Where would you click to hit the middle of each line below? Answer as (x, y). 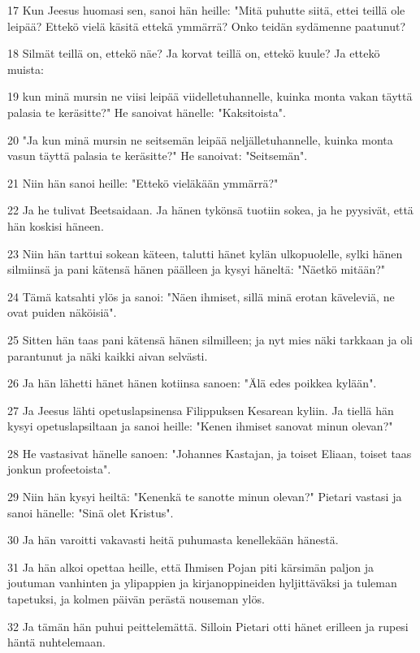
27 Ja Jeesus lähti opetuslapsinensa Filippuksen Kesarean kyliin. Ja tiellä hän (201, 410)
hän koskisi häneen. (56, 225)
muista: (26, 69)
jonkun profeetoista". (59, 469)
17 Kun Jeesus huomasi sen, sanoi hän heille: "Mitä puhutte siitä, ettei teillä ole (206, 10)
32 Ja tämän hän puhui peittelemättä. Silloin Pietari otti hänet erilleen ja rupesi (208, 626)
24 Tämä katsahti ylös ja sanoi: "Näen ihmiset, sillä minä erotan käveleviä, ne (201, 296)
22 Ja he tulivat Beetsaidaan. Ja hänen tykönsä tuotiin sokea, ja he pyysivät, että (210, 210)
